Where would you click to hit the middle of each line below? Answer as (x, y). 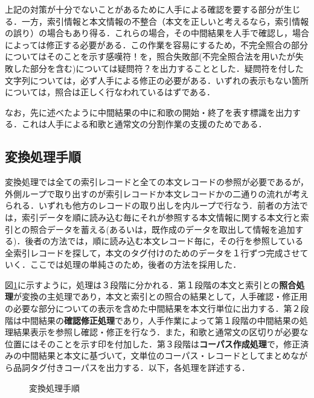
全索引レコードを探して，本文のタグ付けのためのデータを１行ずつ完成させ (152, 252)
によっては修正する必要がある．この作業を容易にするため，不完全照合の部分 (157, 44)
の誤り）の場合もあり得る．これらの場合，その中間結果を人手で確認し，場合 (157, 33)
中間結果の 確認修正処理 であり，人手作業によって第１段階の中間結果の (160, 320)
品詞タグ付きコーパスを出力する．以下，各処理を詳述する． (131, 368)
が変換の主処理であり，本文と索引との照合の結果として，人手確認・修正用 (161, 296)
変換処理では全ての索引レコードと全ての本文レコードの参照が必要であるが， (157, 182)
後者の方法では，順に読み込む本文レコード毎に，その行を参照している (164, 241)
